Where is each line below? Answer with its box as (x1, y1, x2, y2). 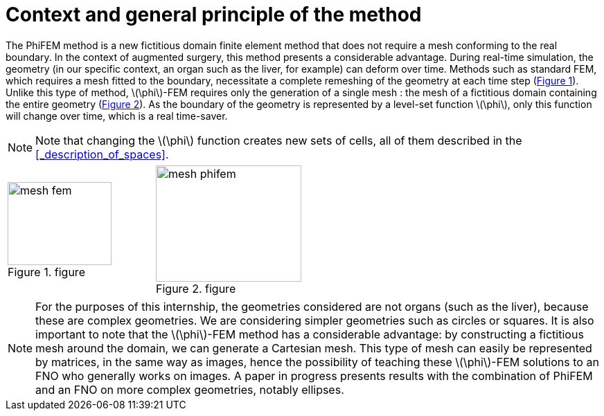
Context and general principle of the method (6, 3, 422, 26)
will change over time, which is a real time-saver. (6, 109, 228, 122)
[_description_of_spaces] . (35, 147, 169, 161)
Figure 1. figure (8, 264, 85, 279)
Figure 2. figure (156, 281, 236, 296)
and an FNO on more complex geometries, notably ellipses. (35, 382, 344, 397)
